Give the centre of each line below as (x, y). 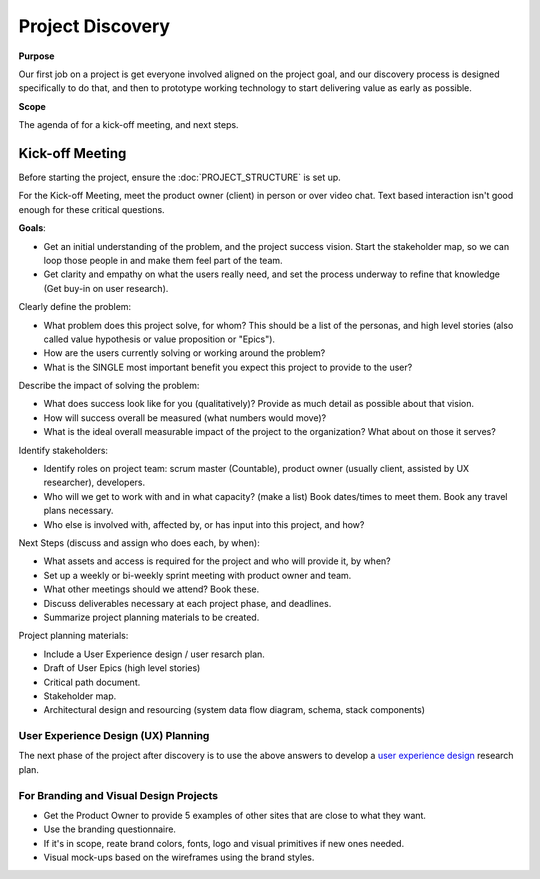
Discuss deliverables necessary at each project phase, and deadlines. (187, 603)
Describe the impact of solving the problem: (109, 386)
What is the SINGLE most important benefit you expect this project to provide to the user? (228, 367)
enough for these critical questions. (91, 209)
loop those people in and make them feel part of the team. (163, 260)
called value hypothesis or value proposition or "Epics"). (159, 339)
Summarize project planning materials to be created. (151, 617)
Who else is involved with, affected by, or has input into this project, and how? (204, 524)
